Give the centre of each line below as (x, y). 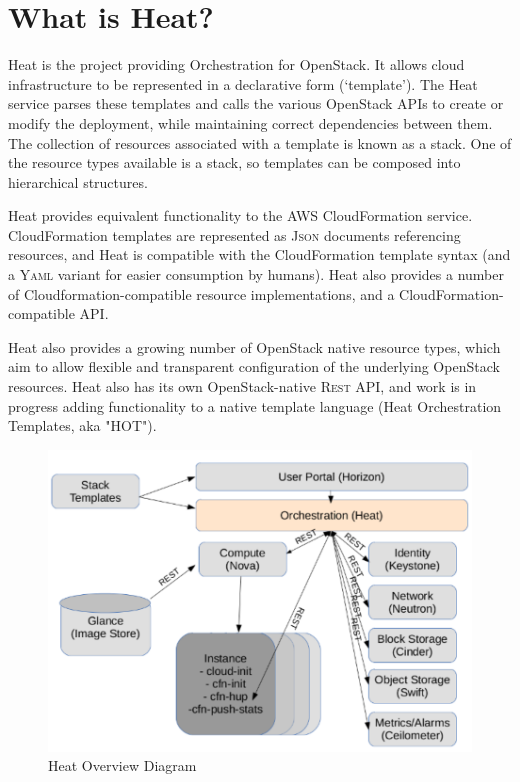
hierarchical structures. (78, 181)
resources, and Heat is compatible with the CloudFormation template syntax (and (259, 254)
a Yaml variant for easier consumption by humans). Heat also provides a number (256, 274)
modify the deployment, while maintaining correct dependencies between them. (250, 122)
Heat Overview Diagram (122, 765)
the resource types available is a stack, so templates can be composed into (234, 162)
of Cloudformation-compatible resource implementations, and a (201, 293)
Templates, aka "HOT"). (82, 425)
